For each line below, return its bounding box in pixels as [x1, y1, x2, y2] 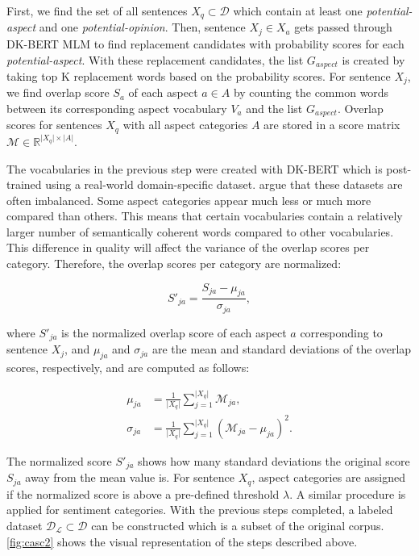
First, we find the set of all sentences [6, 2, 188, 19]
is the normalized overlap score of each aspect [61, 324, 287, 341]
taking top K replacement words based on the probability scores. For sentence [6, 67, 391, 84]
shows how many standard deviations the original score [138, 452, 410, 469]
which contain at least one [233, 2, 363, 19]
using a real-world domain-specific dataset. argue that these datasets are [45, 176, 403, 193]
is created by [342, 51, 405, 68]
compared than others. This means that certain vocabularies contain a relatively [6, 207, 403, 224]
